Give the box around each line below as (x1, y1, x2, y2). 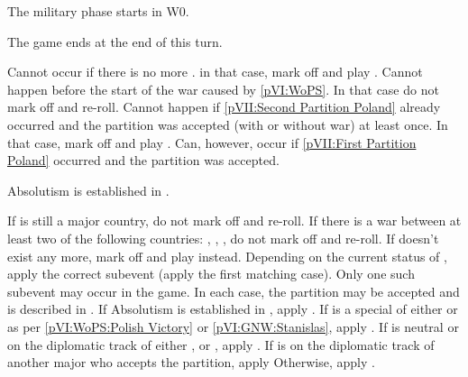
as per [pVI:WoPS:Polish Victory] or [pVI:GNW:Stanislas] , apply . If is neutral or (7, 317, 459, 336)
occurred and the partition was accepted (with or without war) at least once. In (7, 115, 448, 133)
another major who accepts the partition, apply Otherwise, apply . (7, 353, 375, 372)
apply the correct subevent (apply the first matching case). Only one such (7, 264, 415, 283)
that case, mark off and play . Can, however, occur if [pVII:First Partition (7, 133, 417, 152)
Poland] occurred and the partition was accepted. (7, 151, 280, 170)
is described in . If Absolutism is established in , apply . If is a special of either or (7, 299, 458, 318)
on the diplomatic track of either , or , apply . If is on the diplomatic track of (7, 335, 435, 354)
